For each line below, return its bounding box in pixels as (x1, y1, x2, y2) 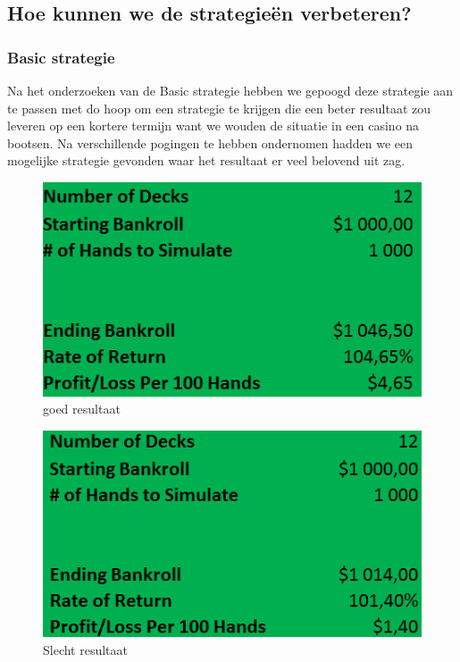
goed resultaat (43, 399, 121, 418)
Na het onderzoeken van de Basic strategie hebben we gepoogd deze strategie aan (7, 81, 454, 99)
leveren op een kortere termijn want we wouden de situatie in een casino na (7, 116, 420, 135)
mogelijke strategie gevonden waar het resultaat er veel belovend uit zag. (7, 151, 406, 170)
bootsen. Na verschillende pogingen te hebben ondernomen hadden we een (7, 133, 414, 152)
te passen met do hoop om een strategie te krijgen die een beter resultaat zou (7, 98, 431, 117)
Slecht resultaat (43, 640, 129, 658)
